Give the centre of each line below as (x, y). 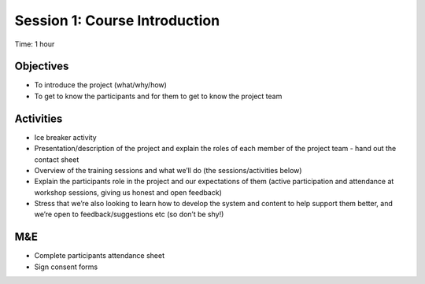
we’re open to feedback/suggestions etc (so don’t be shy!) (129, 214)
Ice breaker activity (66, 137)
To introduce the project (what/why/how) (100, 85)
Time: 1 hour (35, 44)
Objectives (42, 66)
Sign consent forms (66, 267)
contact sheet (57, 159)
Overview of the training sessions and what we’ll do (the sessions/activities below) (168, 170)
